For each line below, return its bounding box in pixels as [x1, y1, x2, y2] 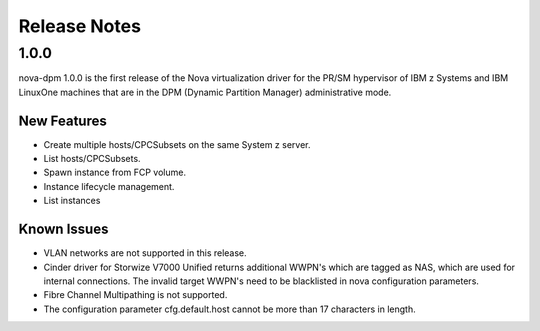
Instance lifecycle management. [43, 180, 175, 192]
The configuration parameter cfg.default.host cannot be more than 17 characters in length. [43, 303, 416, 315]
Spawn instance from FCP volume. [43, 166, 187, 179]
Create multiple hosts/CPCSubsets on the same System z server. [43, 138, 311, 150]
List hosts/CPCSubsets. [43, 153, 141, 165]
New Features [18, 112, 107, 129]
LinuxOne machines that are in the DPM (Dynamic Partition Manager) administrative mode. [18, 86, 392, 98]
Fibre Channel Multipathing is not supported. [43, 289, 228, 301]
